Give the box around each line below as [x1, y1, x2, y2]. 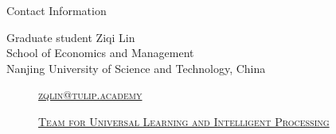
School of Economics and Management [6, 44, 194, 61]
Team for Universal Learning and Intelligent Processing [38, 113, 330, 129]
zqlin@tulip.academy [38, 86, 143, 103]
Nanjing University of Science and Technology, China [6, 59, 266, 76]
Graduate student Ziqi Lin [6, 29, 135, 45]
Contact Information [6, 2, 107, 18]
